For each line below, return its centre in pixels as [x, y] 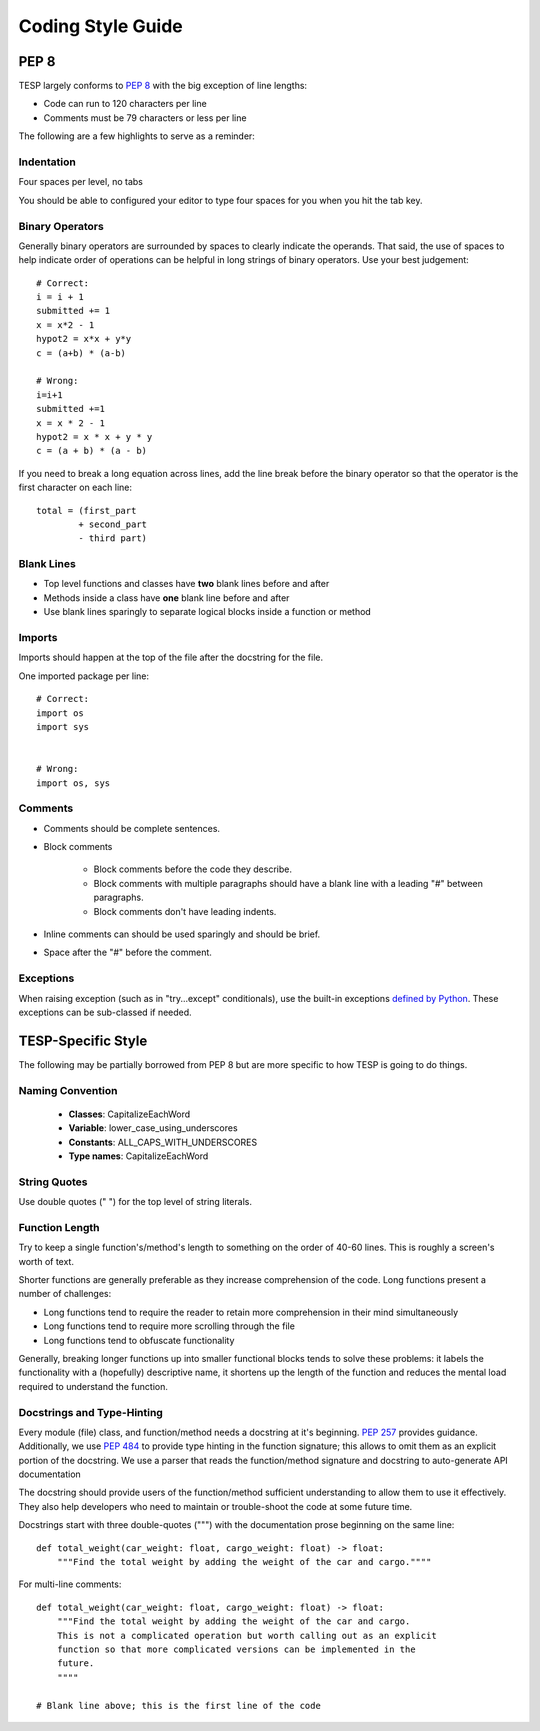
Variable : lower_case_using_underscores [153, 1128]
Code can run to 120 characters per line [125, 104]
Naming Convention [68, 1090]
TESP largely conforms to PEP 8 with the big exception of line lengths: [163, 86]
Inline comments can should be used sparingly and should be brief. [182, 934]
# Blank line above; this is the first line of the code [179, 1705]
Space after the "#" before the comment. [127, 952]
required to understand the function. [93, 1386]
